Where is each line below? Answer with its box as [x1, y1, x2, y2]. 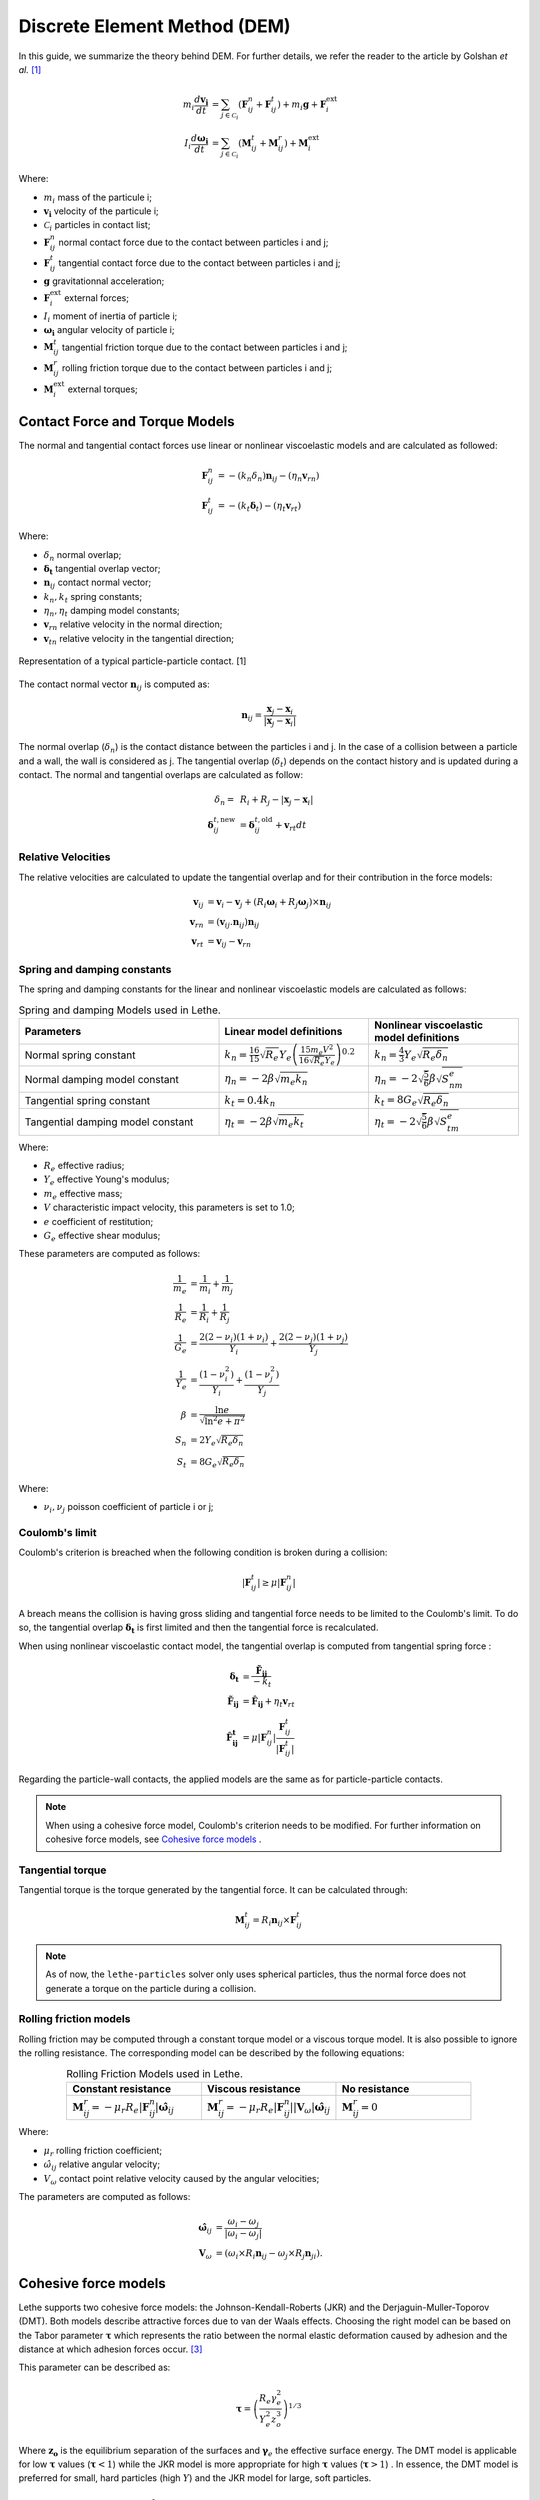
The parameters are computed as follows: [18, 2190, 191, 2202]
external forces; [63, 292, 130, 304]
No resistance [341, 2081, 410, 2095]
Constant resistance [71, 2081, 172, 2095]
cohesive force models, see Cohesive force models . [45, 1833, 262, 1845]
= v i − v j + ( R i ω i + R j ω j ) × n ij [206, 896, 332, 910]
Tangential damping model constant [24, 1115, 194, 1129]
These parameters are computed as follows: [18, 1248, 201, 1260]
